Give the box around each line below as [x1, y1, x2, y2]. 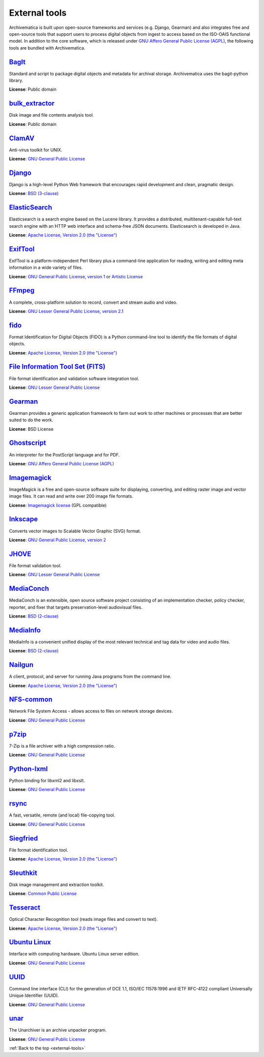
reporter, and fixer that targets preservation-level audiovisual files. [9, 604, 143, 610]
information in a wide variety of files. [9, 264, 83, 270]
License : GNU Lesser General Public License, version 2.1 [9, 308, 124, 314]
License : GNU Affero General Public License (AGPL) [9, 460, 114, 466]
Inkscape [9, 515, 38, 524]
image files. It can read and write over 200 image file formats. [9, 493, 133, 499]
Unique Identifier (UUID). [9, 992, 59, 999]
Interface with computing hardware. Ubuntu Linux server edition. [9, 951, 139, 957]
